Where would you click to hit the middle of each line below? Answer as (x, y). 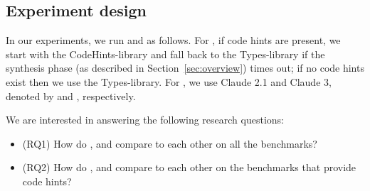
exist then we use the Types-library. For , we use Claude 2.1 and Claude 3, (169, 81)
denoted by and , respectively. (71, 95)
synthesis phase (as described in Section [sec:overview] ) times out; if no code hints (185, 68)
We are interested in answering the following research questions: (145, 120)
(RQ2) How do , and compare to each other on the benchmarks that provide (189, 167)
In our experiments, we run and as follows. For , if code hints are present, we (173, 40)
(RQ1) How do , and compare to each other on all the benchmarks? (170, 143)
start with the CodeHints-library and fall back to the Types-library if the (165, 54)
